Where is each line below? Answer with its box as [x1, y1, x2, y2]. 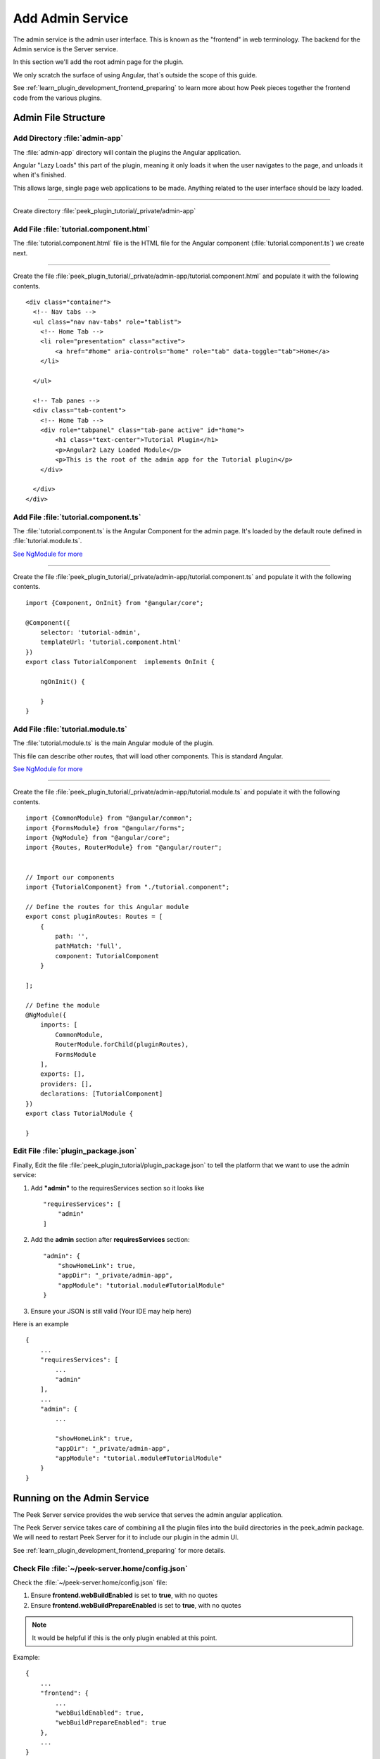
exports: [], [39, 1070, 85, 1078]
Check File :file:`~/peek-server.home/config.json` [13, 1563, 188, 1573]
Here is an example [13, 1319, 70, 1328]
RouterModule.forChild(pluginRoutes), [55, 1041, 189, 1048]
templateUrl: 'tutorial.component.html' [39, 638, 182, 647]
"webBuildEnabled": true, [55, 1708, 144, 1717]
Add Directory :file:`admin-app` [13, 134, 123, 144]
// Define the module [25, 1001, 100, 1009]
